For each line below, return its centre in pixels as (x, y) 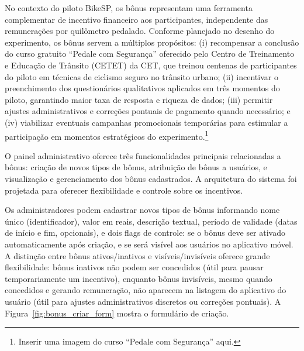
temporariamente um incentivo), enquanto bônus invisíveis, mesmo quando (139, 278)
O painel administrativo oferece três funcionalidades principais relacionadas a (143, 155)
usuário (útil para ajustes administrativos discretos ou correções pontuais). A (143, 301)
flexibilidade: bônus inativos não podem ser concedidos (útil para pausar (134, 267)
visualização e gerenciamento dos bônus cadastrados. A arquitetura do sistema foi (151, 178)
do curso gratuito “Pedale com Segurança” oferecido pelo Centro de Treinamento (150, 54)
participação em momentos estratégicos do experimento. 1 (107, 135)
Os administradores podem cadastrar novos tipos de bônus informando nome (142, 210)
